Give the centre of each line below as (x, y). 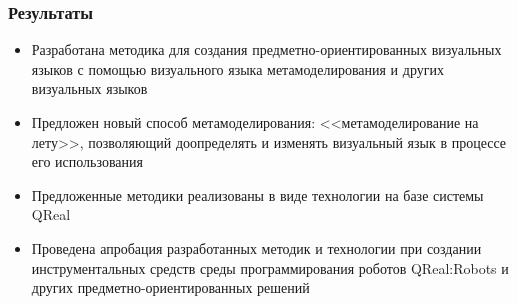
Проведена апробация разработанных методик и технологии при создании (256, 247)
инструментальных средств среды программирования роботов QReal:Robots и (270, 267)
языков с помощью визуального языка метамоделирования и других (237, 68)
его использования (87, 161)
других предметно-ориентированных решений (170, 287)
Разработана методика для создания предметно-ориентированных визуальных (266, 49)
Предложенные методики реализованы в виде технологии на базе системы (257, 194)
